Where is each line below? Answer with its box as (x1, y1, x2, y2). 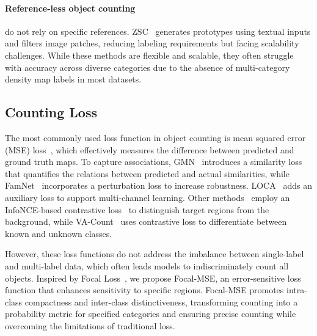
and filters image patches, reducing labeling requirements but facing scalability (5, 37, 299, 49)
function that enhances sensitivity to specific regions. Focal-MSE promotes (5, 283, 284, 296)
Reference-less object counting (5, 1, 136, 14)
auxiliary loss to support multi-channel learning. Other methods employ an (5, 191, 290, 203)
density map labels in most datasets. (5, 73, 142, 86)
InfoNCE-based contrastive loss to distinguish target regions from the (5, 203, 269, 216)
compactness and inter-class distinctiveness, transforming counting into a (24, 295, 298, 308)
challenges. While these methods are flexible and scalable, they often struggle (5, 48, 294, 61)
